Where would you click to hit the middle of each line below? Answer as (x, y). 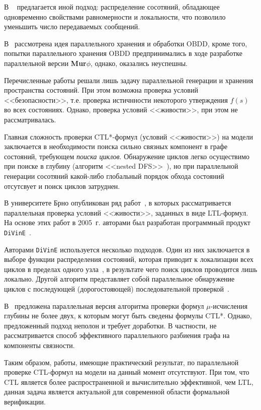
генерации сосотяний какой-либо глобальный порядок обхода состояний (114, 176)
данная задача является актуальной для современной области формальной (117, 392)
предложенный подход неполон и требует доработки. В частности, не (110, 325)
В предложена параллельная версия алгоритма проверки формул (104, 305)
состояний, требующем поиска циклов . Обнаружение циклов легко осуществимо (127, 156)
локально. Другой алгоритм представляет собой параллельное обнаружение (119, 279)
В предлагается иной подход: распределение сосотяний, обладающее (112, 7)
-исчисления (229, 305)
